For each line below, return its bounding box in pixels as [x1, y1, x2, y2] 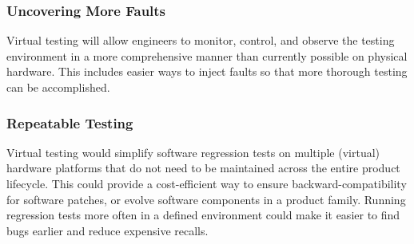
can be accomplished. [6, 79, 110, 95]
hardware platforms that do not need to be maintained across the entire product [6, 159, 400, 176]
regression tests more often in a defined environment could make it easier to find [6, 207, 400, 223]
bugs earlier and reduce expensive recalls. [6, 222, 209, 238]
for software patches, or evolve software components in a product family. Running [6, 191, 406, 207]
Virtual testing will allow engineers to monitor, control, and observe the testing [6, 32, 395, 49]
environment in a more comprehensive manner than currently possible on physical [6, 47, 408, 64]
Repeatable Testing [6, 112, 133, 132]
